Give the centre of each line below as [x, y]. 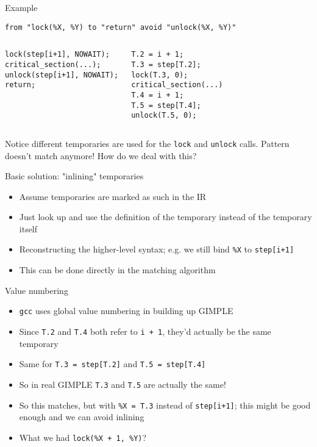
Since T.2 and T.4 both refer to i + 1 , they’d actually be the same [145, 331]
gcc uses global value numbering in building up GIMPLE [126, 311]
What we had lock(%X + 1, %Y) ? [83, 437]
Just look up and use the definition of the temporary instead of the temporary [166, 217]
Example [21, 7]
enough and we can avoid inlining [82, 417]
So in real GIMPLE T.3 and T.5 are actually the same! [123, 384]
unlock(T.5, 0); [164, 116]
